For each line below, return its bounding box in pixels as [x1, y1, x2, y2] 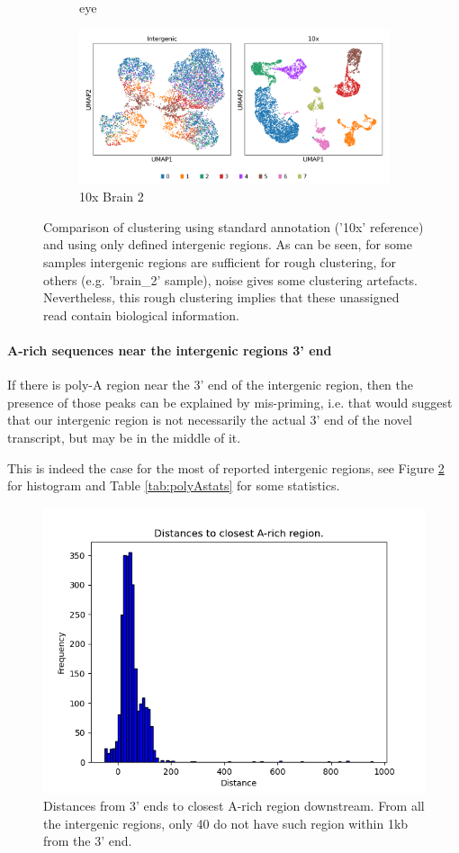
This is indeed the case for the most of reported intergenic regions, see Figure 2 [7, 458, 445, 477]
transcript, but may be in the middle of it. [7, 427, 241, 446]
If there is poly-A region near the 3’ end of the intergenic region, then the [7, 375, 413, 394]
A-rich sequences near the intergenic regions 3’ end [7, 340, 332, 359]
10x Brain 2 [79, 187, 144, 206]
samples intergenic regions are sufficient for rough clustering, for [43, 252, 396, 271]
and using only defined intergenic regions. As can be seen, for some [43, 235, 412, 254]
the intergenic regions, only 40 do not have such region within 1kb [43, 813, 409, 832]
